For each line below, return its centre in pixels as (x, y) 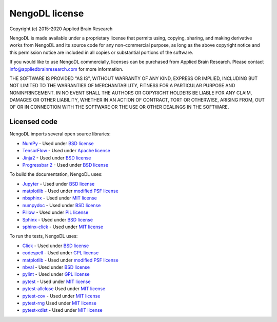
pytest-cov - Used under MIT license (61, 296)
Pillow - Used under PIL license (55, 212)
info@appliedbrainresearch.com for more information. (66, 69)
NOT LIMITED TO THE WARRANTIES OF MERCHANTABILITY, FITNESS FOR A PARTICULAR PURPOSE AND (122, 86)
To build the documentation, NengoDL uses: (56, 174)
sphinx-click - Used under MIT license (63, 227)
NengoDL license (47, 13)
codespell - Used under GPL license (61, 253)
